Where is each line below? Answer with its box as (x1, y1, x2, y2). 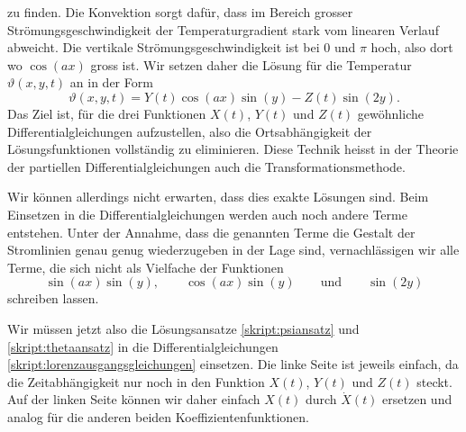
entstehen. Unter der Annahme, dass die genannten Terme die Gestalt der (7, 222, 416, 241)
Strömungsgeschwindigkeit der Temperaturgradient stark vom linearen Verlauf (7, 20, 439, 39)
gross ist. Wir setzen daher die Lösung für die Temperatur (90, 55, 412, 74)
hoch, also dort (370, 38, 453, 57)
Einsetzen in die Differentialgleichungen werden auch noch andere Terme (7, 204, 407, 223)
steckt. (416, 372, 452, 391)
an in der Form (69, 73, 153, 92)
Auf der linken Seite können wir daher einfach (7, 390, 260, 409)
